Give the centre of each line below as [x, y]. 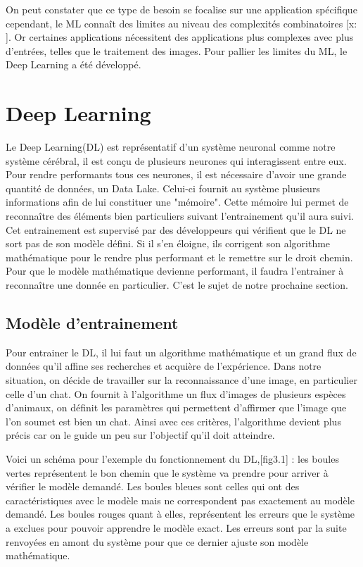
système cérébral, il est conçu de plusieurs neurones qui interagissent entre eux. [176, 160]
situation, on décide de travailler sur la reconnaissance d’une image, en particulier [181, 380]
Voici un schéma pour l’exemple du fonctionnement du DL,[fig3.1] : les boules [172, 458]
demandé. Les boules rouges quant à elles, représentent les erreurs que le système [180, 514]
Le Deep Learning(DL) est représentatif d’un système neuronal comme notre [171, 147]
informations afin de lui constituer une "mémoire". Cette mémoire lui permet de [177, 202]
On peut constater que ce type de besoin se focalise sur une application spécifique [181, 9]
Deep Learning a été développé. [74, 64]
